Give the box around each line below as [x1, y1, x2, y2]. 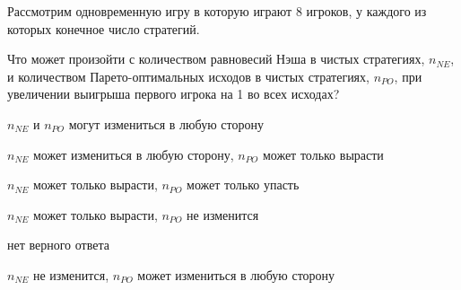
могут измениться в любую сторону [68, 114, 264, 133]
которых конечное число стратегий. [7, 19, 200, 38]
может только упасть [187, 175, 300, 194]
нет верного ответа [7, 235, 109, 254]
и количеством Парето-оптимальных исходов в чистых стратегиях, [7, 66, 370, 85]
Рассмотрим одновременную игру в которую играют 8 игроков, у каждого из [7, 2, 427, 20]
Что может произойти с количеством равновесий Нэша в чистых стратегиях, [7, 49, 425, 68]
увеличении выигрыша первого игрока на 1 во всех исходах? [7, 84, 340, 103]
